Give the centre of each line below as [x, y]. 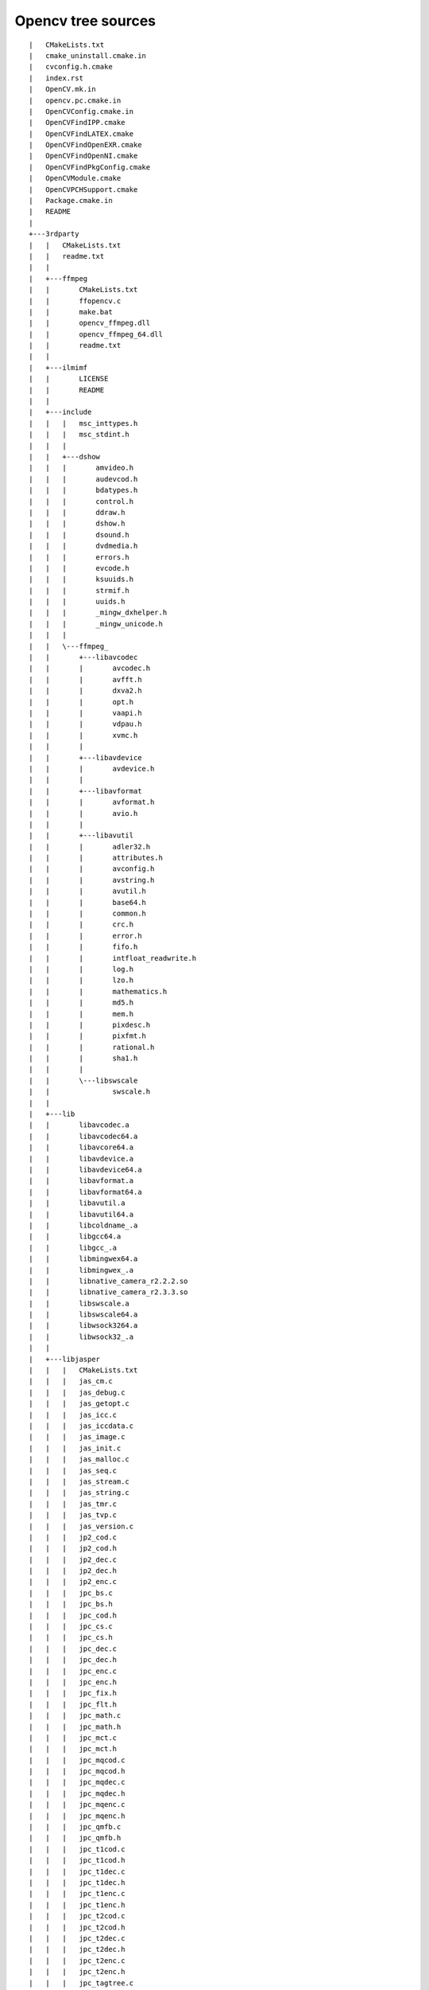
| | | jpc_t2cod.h [77, 1927]
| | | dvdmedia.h [83, 546]
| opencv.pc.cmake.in [75, 100]
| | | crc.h [81, 925]
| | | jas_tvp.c [73, 1515]
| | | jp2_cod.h [73, 1549]
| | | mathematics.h [98, 991]
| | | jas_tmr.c [73, 1504]
